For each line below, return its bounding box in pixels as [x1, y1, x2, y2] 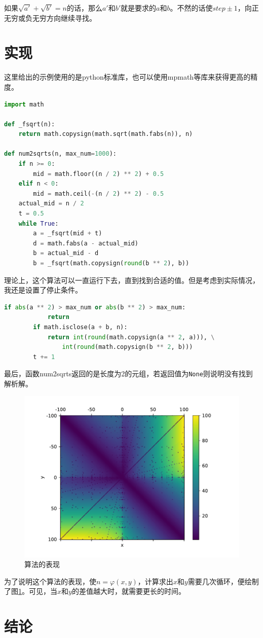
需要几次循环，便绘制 [187, 576, 259, 586]
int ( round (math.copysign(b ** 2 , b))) [62, 343, 193, 351]
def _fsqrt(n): [4, 120, 55, 128]
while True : [18, 220, 59, 227]
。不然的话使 [170, 3, 213, 13]
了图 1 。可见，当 [4, 586, 57, 596]
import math [4, 100, 44, 108]
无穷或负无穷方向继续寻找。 [4, 12, 96, 23]
